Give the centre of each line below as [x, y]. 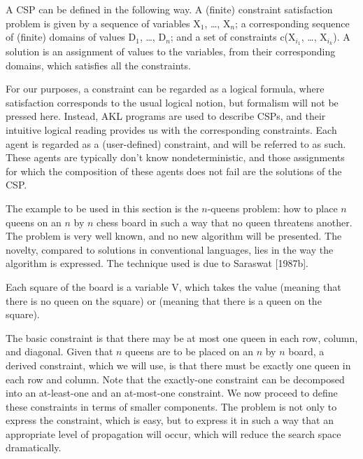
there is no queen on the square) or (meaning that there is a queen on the [164, 300]
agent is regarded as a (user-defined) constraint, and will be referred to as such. [176, 143]
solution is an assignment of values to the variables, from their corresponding [171, 52]
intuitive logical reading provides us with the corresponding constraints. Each [171, 130]
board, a [306, 351]
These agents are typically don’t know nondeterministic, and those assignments [175, 157]
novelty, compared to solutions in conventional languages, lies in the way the [170, 249]
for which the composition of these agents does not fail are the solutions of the [174, 171]
